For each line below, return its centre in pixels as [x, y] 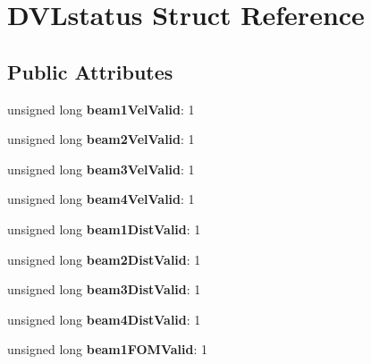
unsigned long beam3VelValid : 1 [101, 169]
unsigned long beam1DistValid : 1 [104, 229]
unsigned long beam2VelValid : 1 [101, 139]
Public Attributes [90, 71]
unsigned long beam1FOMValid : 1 [107, 349]
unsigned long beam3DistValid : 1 [104, 289]
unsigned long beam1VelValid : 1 [101, 109]
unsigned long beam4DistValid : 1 [104, 319]
